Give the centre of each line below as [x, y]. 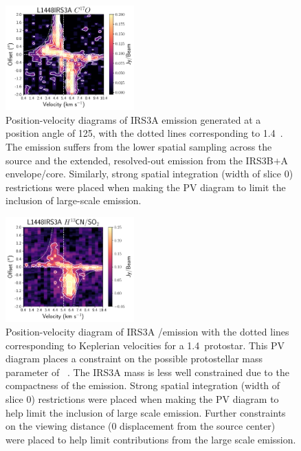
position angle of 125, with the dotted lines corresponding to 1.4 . [144, 133]
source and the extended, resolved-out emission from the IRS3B [140, 160]
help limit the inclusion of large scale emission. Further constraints [146, 412]
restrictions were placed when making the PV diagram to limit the [146, 187]
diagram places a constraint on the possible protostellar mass [134, 359]
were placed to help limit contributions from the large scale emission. [151, 439]
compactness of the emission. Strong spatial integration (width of [143, 385]
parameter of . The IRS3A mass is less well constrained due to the [147, 372]
